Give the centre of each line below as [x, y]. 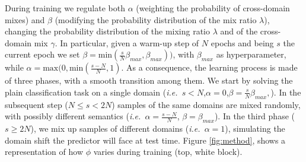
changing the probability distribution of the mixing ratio [107, 31]
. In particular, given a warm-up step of [127, 42]
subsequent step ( [36, 104]
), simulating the [255, 128]
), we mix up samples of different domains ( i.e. [115, 128]
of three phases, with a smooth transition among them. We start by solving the [149, 80]
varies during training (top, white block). [168, 152]
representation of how [44, 152]
